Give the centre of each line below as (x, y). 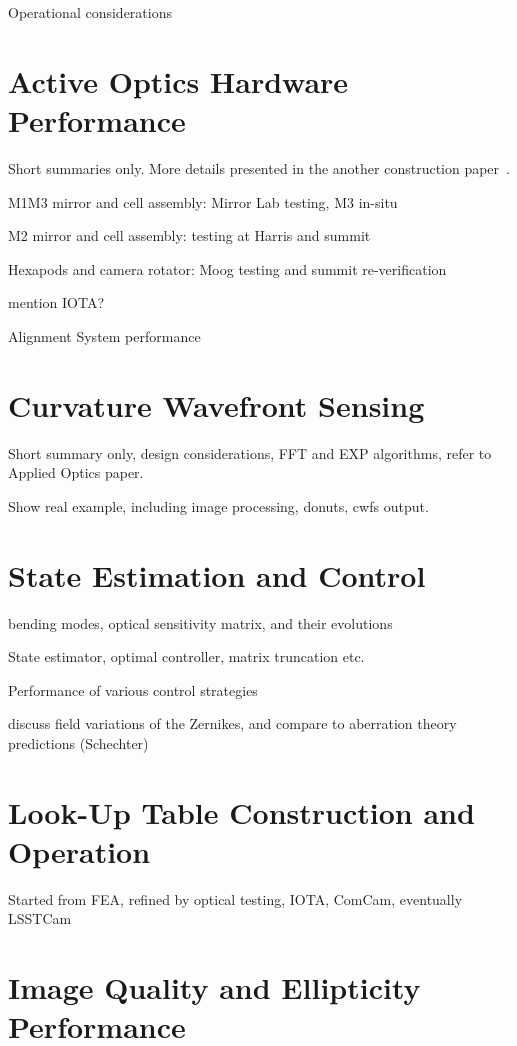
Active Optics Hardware (178, 80)
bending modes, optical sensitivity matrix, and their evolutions (200, 622)
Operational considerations (90, 12)
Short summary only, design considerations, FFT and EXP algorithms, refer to (250, 452)
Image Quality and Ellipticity (214, 987)
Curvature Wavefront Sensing (216, 404)
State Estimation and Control (217, 574)
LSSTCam (40, 918)
